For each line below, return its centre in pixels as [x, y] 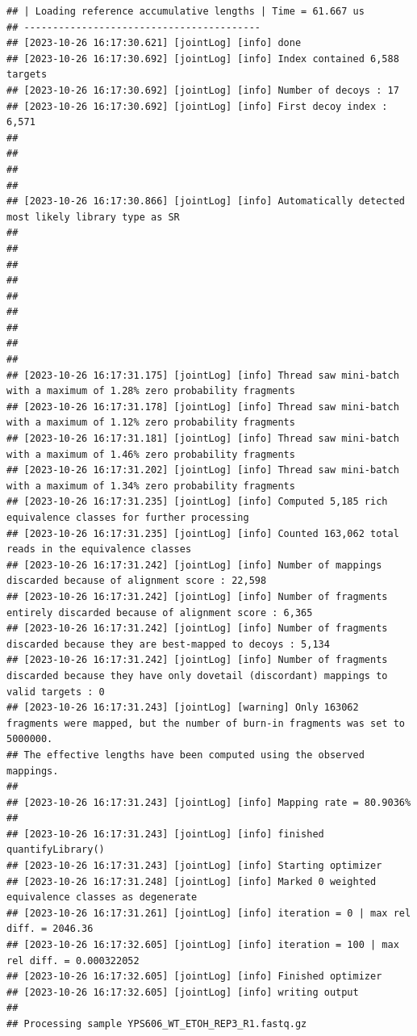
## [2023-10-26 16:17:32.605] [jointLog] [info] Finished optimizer [194, 977]
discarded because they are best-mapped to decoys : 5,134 [168, 644]
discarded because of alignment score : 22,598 [137, 581]
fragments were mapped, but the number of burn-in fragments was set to [206, 723]
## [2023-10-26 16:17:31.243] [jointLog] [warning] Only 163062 [183, 708]
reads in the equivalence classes [99, 549]
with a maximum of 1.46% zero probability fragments [151, 454]
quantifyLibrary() [56, 850]
